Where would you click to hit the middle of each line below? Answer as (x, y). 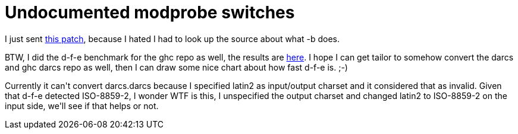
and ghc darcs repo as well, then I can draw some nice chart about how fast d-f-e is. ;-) (176, 67)
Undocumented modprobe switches (150, 12)
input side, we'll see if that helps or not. (82, 106)
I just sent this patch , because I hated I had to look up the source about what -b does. (172, 39)
